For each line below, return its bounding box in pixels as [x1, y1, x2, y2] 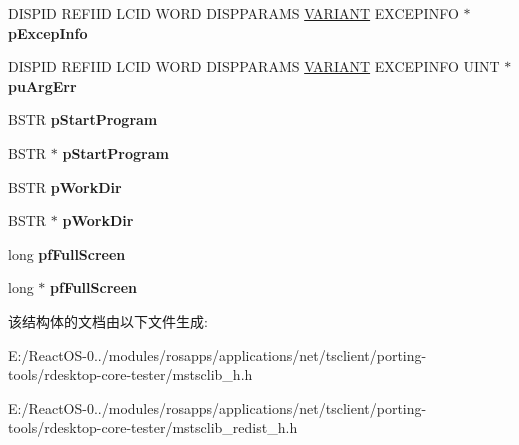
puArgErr [8, 75, 77, 96]
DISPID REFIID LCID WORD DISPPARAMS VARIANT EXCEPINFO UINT [8, 56, 500, 77]
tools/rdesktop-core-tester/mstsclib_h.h [8, 364, 253, 385]
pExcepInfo [8, 22, 88, 43]
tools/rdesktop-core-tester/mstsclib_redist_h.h [8, 417, 298, 438]
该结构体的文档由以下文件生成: [8, 310, 208, 331]
